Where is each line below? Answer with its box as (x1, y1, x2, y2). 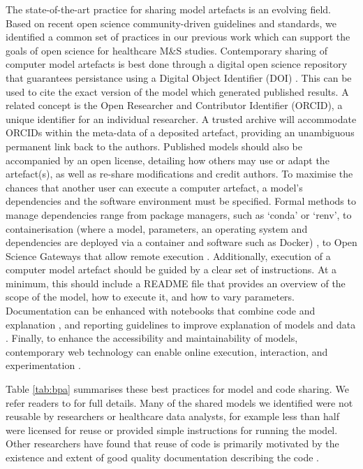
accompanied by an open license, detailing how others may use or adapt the (6, 152, 329, 167)
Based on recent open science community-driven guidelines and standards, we (6, 15, 336, 30)
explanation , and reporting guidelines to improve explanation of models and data (6, 317, 356, 331)
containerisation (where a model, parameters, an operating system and (6, 221, 308, 236)
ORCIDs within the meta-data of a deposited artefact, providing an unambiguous (6, 125, 355, 140)
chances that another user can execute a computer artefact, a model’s (6, 180, 303, 194)
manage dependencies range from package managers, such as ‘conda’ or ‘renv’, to (6, 207, 352, 222)
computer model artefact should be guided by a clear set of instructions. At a (6, 262, 337, 277)
